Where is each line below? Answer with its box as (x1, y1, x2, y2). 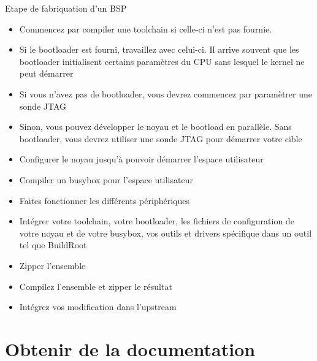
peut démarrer (19, 67, 74, 80)
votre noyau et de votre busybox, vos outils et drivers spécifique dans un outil (19, 226, 312, 239)
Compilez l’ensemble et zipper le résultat (19, 279, 172, 292)
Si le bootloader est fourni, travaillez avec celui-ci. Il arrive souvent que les (19, 43, 299, 56)
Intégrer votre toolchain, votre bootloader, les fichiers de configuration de (19, 215, 294, 227)
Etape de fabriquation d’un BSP (5, 2, 127, 14)
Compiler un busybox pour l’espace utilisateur (19, 173, 193, 186)
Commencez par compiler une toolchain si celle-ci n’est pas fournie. (19, 22, 272, 35)
